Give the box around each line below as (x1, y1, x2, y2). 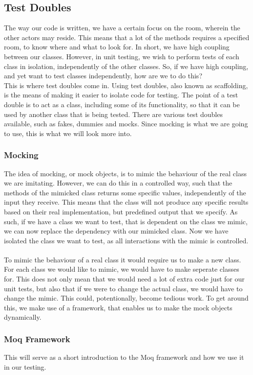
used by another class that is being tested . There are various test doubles (4, 109, 223, 119)
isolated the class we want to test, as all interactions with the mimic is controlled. (4, 235, 249, 245)
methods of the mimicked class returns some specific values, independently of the (4, 187, 246, 197)
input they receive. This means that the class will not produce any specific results (4, 197, 249, 207)
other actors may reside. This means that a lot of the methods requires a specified (4, 32, 250, 42)
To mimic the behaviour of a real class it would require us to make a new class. (4, 254, 241, 264)
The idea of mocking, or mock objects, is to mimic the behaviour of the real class (4, 168, 247, 178)
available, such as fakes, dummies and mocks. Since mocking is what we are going (4, 118, 248, 129)
